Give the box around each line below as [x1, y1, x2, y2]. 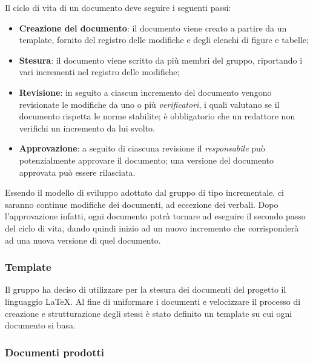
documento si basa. [5, 319, 76, 331]
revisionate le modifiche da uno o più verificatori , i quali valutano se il [19, 98, 280, 110]
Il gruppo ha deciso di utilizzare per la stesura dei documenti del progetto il [5, 283, 286, 296]
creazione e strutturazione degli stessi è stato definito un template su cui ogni [5, 307, 292, 319]
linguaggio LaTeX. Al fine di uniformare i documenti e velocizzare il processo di [5, 295, 301, 307]
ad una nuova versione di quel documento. [5, 233, 161, 246]
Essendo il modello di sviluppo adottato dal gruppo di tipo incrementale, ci [5, 186, 285, 199]
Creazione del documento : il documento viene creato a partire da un [19, 21, 287, 34]
